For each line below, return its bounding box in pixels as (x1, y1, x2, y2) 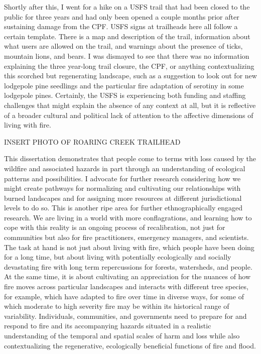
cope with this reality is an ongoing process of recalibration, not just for (4, 222, 225, 232)
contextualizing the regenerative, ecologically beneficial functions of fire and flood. (4, 340, 256, 350)
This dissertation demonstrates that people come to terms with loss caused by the (4, 153, 256, 164)
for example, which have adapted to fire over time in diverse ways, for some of (4, 291, 244, 301)
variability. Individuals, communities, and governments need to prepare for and (4, 310, 247, 321)
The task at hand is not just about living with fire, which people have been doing (4, 242, 254, 252)
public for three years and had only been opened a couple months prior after (4, 11, 239, 22)
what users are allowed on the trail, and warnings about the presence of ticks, (4, 41, 243, 51)
